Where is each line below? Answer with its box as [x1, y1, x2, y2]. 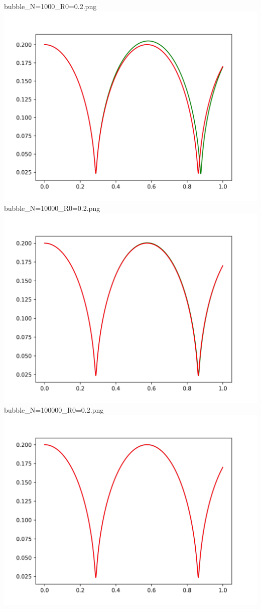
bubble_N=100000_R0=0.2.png [4, 405, 104, 415]
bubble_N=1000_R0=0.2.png [4, 1, 97, 11]
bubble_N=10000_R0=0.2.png [4, 203, 100, 213]
